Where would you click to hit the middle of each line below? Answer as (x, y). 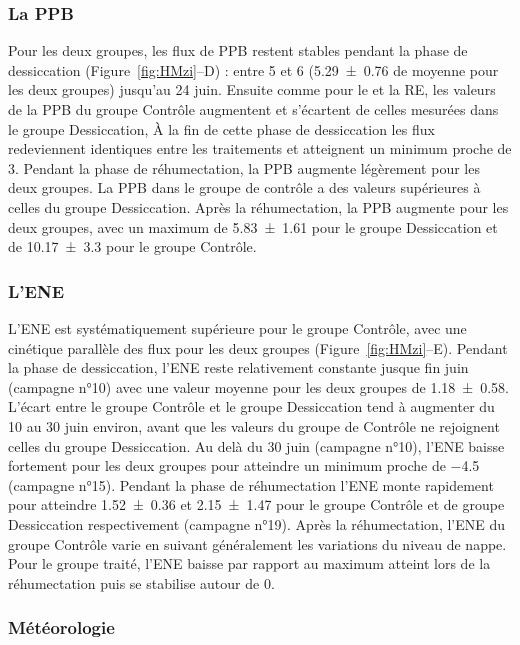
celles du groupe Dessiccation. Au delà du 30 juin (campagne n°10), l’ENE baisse (256, 445)
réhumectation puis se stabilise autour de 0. (141, 582)
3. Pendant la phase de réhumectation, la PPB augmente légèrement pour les (244, 167)
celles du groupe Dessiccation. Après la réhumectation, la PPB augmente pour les (258, 206)
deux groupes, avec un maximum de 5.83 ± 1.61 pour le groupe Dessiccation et (253, 226)
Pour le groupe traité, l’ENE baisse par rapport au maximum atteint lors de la (249, 563)
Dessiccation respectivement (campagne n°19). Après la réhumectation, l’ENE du (257, 523)
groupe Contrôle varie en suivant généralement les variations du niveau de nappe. (257, 543)
